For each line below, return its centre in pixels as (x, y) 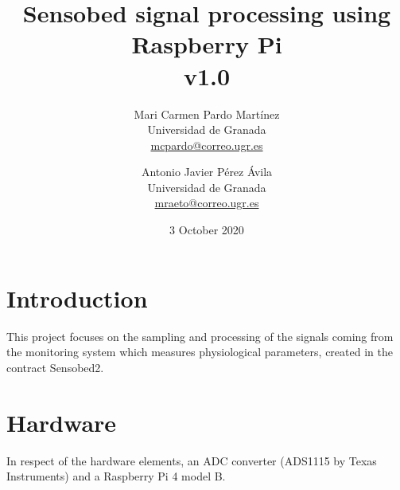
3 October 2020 (207, 230)
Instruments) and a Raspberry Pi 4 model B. (116, 476)
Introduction (77, 298)
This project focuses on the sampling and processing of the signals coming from (200, 336)
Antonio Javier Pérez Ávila (207, 172)
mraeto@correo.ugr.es (207, 203)
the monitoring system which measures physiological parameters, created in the (200, 352)
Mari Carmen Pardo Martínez (207, 114)
